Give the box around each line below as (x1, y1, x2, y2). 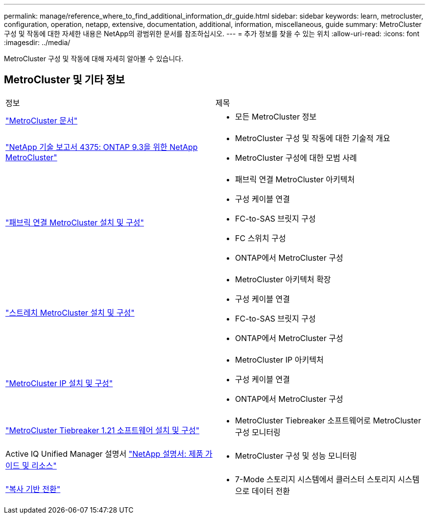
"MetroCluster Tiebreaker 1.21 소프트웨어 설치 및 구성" (5, 425, 200, 435)
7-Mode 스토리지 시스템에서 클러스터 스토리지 (235, 474, 396, 484)
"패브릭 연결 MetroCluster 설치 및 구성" (5, 217, 144, 227)
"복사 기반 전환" (5, 484, 61, 494)
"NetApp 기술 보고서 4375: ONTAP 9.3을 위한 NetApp (5, 142, 198, 152)
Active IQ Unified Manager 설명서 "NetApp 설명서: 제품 (5, 448, 203, 459)
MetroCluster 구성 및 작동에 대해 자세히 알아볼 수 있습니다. (4, 54, 184, 63)
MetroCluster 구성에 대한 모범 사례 (235, 152, 357, 163)
